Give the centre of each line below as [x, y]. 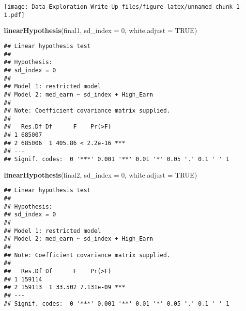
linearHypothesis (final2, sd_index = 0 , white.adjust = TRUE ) [101, 174]
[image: [16, 7]
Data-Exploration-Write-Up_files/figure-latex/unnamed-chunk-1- [137, 7]
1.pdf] [14, 15]
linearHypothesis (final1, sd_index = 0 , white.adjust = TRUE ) [101, 30]
